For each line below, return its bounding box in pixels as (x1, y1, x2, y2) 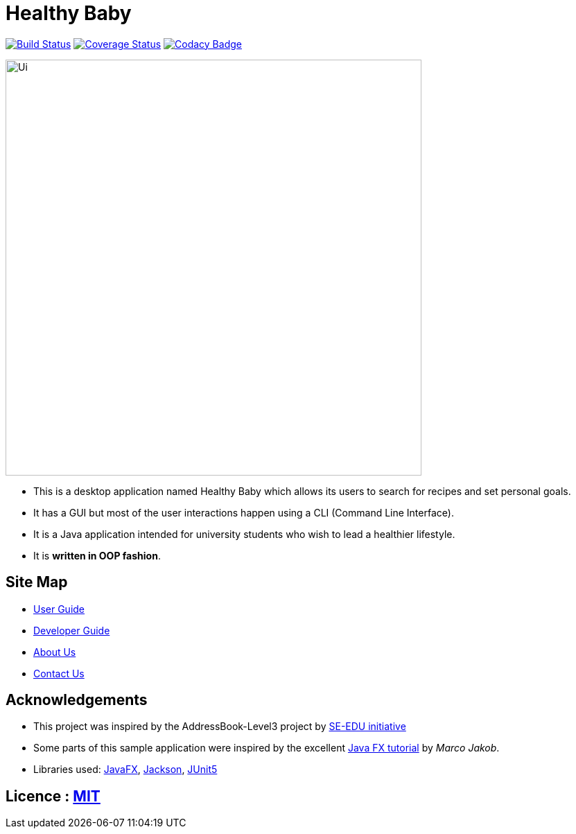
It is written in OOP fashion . (33, 549, 161, 562)
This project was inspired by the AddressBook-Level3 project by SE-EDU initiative (33, 720, 406, 733)
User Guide (33, 602, 85, 615)
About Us (33, 645, 76, 658)
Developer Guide (33, 624, 110, 636)
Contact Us (33, 667, 85, 679)
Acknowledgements (6, 691, 148, 709)
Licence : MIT (6, 787, 101, 805)
